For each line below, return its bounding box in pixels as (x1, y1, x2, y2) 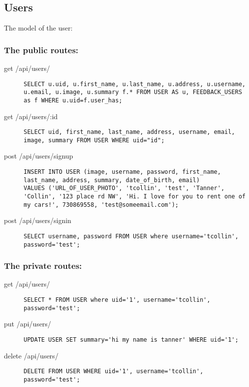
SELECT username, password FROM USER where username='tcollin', (24, 232, 239, 240)
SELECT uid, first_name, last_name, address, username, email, (24, 129, 235, 136)
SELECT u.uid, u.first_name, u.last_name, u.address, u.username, (24, 80, 246, 88)
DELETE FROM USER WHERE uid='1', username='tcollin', (24, 368, 204, 375)
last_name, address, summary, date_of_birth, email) (24, 176, 200, 184)
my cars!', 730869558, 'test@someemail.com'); (24, 201, 179, 208)
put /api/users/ (4, 319, 51, 329)
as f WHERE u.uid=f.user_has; (24, 97, 123, 104)
